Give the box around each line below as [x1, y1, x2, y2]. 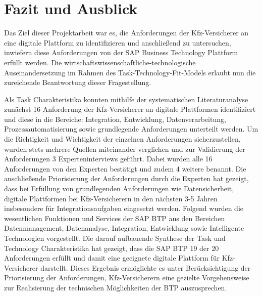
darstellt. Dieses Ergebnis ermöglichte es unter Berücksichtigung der [40, 262, 251, 273]
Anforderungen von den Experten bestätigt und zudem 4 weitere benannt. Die [4, 163, 246, 174]
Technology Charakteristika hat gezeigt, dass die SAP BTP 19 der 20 [4, 242, 219, 253]
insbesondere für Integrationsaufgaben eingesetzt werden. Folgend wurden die [4, 203, 244, 214]
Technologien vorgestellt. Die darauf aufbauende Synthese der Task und [4, 233, 226, 243]
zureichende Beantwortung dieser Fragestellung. [4, 77, 151, 88]
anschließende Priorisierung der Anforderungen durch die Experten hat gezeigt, [4, 173, 249, 184]
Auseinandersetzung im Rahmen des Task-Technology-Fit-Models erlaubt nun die [4, 67, 256, 77]
